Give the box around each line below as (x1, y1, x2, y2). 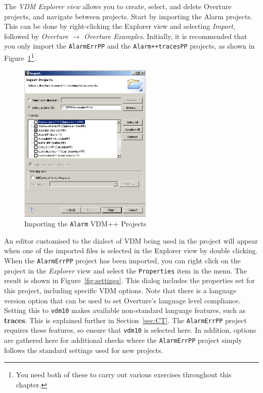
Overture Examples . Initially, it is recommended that (83, 30, 247, 41)
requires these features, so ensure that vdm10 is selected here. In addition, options (4, 325, 256, 335)
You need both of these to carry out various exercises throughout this (16, 369, 232, 380)
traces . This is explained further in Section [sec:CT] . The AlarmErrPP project (4, 315, 247, 325)
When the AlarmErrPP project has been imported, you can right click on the (4, 255, 241, 266)
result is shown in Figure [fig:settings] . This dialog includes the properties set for (4, 275, 255, 286)
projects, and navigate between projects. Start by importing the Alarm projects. (4, 11, 252, 21)
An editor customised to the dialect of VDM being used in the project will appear (4, 235, 258, 246)
